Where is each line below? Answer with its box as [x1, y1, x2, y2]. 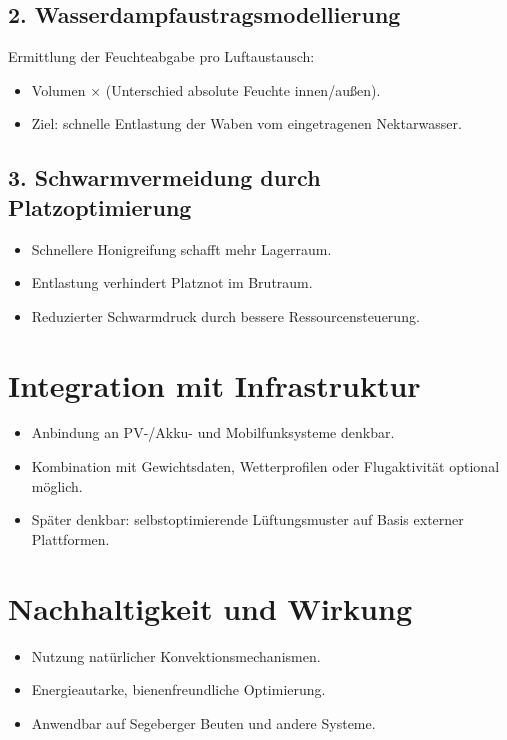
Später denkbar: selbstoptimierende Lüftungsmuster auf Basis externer [31, 509, 464, 530]
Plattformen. [31, 528, 110, 549]
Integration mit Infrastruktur [8, 364, 421, 405]
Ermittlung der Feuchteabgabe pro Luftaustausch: [8, 46, 315, 67]
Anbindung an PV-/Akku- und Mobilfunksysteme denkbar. [31, 422, 395, 443]
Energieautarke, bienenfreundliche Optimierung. [31, 679, 326, 700]
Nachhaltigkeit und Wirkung [8, 587, 412, 628]
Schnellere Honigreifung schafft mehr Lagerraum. [31, 238, 332, 259]
